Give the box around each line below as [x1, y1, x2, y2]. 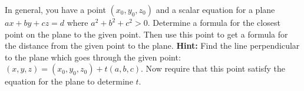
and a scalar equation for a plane [156, 4, 275, 15]
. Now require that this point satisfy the [141, 62, 285, 75]
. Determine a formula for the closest [147, 16, 280, 28]
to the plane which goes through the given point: [5, 50, 181, 63]
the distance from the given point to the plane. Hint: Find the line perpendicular [5, 39, 300, 52]
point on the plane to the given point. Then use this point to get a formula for [5, 28, 288, 40]
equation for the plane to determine [5, 75, 133, 87]
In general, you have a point [5, 4, 106, 15]
